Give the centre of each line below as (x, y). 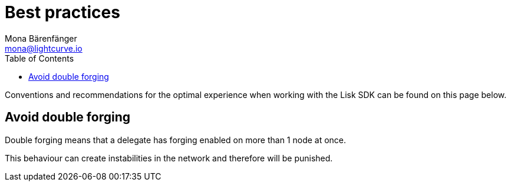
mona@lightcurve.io (44, 48)
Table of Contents (39, 58)
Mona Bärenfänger (41, 38)
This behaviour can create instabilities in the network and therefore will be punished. (169, 158)
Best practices (62, 12)
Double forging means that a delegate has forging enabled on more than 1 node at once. (176, 140)
